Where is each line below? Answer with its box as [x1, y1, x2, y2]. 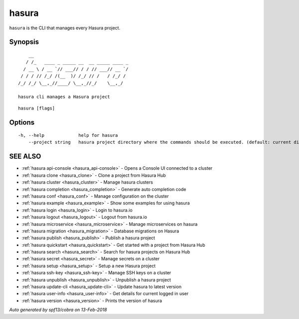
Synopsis [9, 38, 39, 46]
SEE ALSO [9, 152, 41, 161]
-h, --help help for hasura [18, 132, 118, 138]
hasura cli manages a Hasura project [18, 94, 111, 100]
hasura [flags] [18, 105, 55, 111]
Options [9, 118, 35, 126]
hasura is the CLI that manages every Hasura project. [9, 25, 121, 31]
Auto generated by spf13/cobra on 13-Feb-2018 [9, 307, 107, 313]
